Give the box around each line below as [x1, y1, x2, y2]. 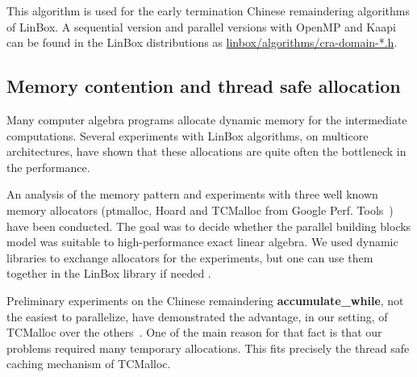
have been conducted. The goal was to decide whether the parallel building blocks [6, 217, 411, 234]
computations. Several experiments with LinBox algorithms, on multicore [6, 127, 369, 144]
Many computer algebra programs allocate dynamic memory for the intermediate [6, 111, 407, 128]
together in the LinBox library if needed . [6, 265, 211, 282]
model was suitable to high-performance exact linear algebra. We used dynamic [6, 233, 398, 250]
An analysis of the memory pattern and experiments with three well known [6, 186, 378, 203]
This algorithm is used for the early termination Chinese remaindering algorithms [6, 2, 411, 19]
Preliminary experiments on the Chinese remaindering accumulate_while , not [6, 291, 404, 308]
